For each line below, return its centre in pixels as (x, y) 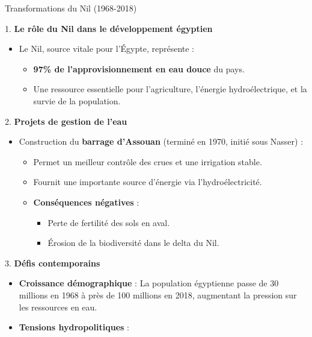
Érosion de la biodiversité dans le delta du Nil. (133, 243)
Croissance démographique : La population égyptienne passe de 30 (149, 283)
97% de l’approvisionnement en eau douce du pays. (139, 68)
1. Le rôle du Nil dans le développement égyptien (109, 28)
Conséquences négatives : (86, 202)
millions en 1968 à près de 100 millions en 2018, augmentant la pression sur (158, 294)
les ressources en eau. (58, 307)
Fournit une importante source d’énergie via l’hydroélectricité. (148, 182)
